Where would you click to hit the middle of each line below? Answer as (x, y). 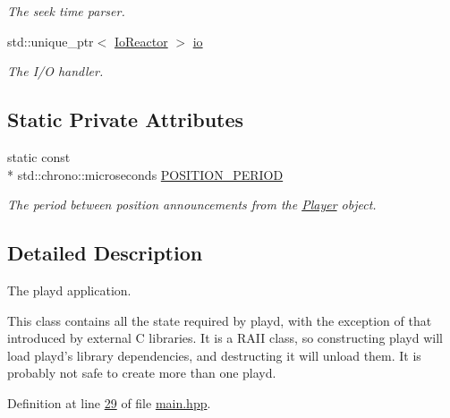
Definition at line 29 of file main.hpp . (109, 402)
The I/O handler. (55, 71)
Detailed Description (105, 253)
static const (39, 156)
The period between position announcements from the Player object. (192, 205)
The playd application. (69, 290)
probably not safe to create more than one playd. (142, 373)
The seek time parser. (66, 11)
